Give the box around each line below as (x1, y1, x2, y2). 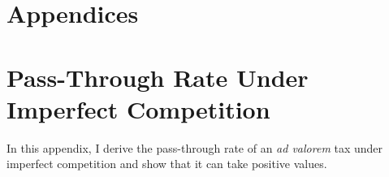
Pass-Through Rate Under (6, 60, 309, 93)
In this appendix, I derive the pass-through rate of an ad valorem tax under (6, 139, 383, 156)
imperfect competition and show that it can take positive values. (6, 155, 327, 172)
